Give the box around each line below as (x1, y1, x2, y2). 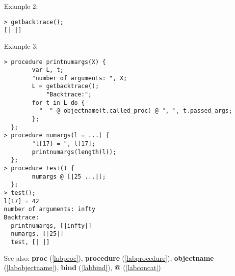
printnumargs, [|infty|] (11, 222, 92, 229)
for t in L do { (32, 99, 85, 106)
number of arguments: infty (4, 206, 96, 213)
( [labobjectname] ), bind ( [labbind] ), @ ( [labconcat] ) (4, 262, 161, 273)
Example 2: (4, 1, 38, 11)
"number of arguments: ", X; (32, 74, 127, 82)
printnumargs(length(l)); (32, 148, 117, 155)
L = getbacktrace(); (32, 83, 99, 90)
